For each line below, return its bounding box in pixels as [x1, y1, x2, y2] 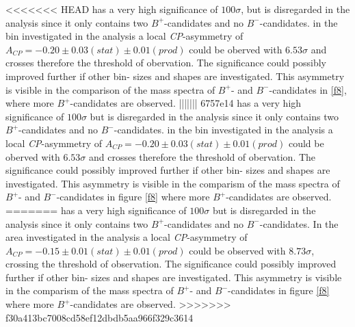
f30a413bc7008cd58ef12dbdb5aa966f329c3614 [5, 310, 194, 324]
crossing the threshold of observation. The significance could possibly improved [5, 257, 337, 271]
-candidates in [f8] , [269, 82, 347, 96]
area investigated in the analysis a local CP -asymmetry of [5, 230, 248, 244]
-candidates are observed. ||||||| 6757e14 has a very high [70, 96, 302, 110]
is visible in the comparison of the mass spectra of [5, 82, 215, 96]
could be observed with [189, 243, 286, 257]
